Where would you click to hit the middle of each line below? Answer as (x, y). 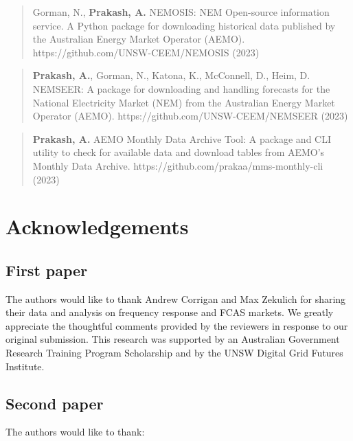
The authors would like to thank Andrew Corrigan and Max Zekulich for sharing (176, 298)
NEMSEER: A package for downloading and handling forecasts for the (181, 88)
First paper (47, 270)
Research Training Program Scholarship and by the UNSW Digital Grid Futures (174, 353)
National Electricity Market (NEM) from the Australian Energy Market (184, 102)
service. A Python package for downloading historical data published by (184, 25)
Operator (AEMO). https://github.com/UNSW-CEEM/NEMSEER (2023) (190, 116)
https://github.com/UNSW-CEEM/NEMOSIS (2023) (146, 52)
